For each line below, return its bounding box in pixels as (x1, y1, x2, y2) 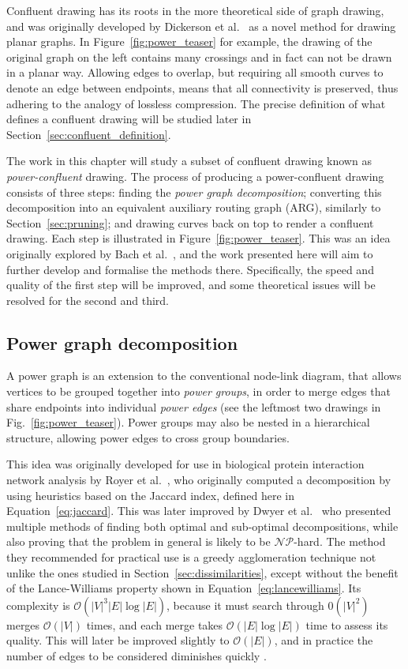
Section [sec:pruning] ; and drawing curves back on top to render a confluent (6, 214, 374, 231)
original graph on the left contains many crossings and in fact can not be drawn (6, 48, 392, 65)
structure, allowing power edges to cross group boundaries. (6, 429, 290, 445)
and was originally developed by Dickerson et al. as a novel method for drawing (6, 17, 396, 34)
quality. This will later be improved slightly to (6, 632, 230, 648)
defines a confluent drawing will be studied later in (6, 111, 252, 127)
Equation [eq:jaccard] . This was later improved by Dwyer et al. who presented (6, 502, 391, 519)
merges (6, 616, 40, 633)
